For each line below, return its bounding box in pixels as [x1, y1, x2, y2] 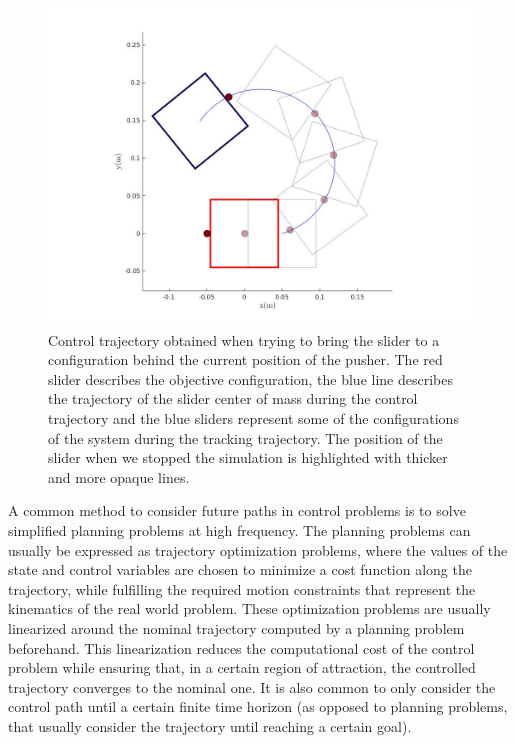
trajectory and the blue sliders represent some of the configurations [48, 407, 459, 428]
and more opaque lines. [48, 466, 190, 487]
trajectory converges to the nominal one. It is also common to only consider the [8, 676, 496, 697]
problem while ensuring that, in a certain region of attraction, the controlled [8, 657, 476, 678]
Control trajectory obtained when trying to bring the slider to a [48, 329, 440, 350]
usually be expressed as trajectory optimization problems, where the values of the [8, 539, 508, 560]
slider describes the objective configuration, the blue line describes [48, 368, 453, 389]
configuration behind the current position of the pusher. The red [48, 349, 443, 370]
